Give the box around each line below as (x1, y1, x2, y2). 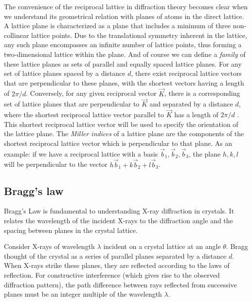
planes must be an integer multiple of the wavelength (4, 289, 162, 299)
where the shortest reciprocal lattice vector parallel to (4, 109, 164, 120)
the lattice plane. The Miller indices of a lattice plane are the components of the (4, 128, 244, 139)
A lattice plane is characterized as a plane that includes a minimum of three (4, 20, 231, 31)
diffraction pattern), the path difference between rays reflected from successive (4, 279, 237, 289)
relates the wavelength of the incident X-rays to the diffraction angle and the (4, 215, 233, 225)
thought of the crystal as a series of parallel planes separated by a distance (4, 250, 227, 261)
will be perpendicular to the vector (4, 159, 108, 169)
